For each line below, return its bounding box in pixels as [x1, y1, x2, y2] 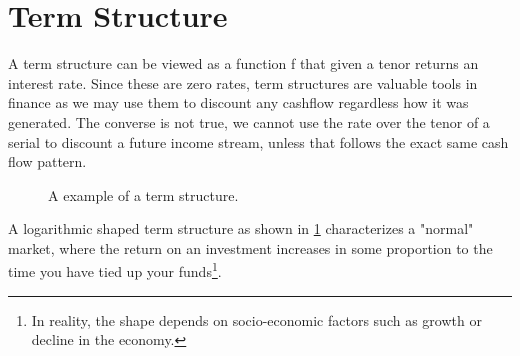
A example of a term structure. [48, 184, 239, 205]
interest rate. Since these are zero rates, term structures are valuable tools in [8, 72, 478, 93]
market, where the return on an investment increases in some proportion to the [8, 237, 493, 258]
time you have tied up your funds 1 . [8, 258, 222, 282]
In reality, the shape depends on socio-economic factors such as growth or [31, 309, 482, 330]
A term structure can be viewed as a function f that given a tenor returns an [8, 53, 479, 74]
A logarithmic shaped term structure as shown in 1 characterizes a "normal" [8, 218, 474, 239]
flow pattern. [8, 151, 87, 172]
